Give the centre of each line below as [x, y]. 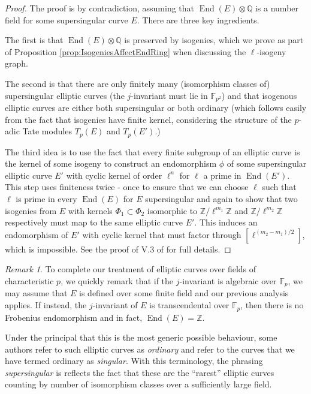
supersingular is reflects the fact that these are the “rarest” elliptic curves [140, 372]
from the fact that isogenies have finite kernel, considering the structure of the [148, 119]
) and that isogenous [259, 95]
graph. [16, 63]
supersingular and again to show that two [221, 199]
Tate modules [47, 131]
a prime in [222, 175]
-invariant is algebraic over [228, 281]
